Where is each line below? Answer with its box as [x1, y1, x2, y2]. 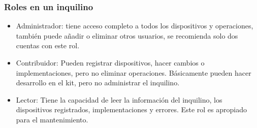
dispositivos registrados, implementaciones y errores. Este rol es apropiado [16, 104, 247, 115]
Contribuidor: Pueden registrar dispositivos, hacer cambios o [16, 57, 205, 68]
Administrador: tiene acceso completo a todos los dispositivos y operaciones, [16, 20, 253, 31]
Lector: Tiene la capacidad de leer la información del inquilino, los [16, 94, 222, 105]
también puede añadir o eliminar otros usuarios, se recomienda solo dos [16, 30, 238, 41]
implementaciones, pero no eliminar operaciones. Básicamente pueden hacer [16, 67, 251, 78]
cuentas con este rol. [16, 40, 80, 51]
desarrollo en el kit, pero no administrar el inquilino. [16, 77, 180, 88]
